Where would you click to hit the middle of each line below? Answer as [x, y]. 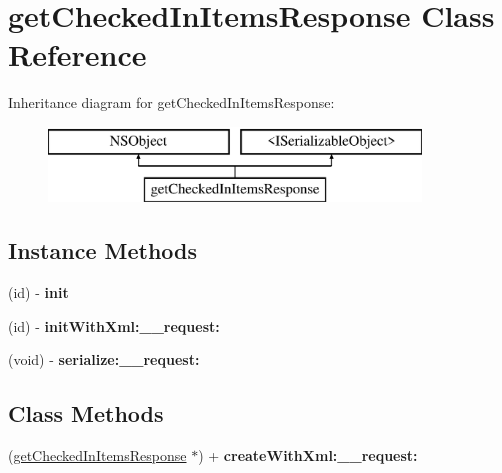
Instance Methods [102, 250]
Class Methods [86, 413]
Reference [77, 54]
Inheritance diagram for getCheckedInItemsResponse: [171, 102]
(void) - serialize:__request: [104, 359]
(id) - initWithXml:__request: [114, 325]
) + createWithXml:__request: [308, 455]
